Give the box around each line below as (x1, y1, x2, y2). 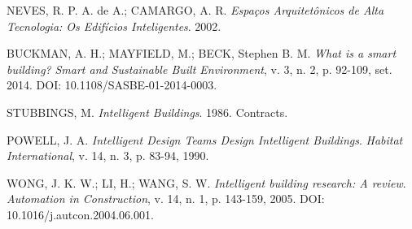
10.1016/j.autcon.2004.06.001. (7, 205, 154, 223)
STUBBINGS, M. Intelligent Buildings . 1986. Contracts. (7, 103, 288, 120)
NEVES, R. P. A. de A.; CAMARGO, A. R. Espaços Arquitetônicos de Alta (7, 2, 384, 18)
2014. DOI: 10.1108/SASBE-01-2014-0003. (7, 76, 217, 93)
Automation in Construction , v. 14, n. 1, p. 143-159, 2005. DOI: (7, 190, 325, 207)
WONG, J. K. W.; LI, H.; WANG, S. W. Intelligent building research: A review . (7, 174, 406, 191)
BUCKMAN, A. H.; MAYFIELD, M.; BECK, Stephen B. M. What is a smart (7, 45, 397, 62)
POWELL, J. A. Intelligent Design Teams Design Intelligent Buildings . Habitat (7, 131, 403, 148)
